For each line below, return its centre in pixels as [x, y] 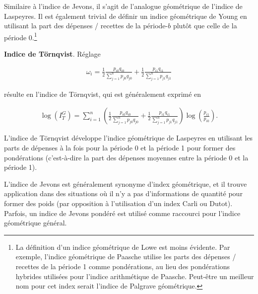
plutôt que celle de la [205, 26]
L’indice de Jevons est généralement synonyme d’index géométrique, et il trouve [126, 184]
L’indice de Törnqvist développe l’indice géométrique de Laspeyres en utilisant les [129, 138]
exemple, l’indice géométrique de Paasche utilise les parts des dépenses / [126, 257]
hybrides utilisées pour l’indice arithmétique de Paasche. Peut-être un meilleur [135, 276]
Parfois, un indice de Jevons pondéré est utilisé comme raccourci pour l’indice [122, 213]
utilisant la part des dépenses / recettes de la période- [86, 26]
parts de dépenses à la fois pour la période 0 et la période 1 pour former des [120, 147]
